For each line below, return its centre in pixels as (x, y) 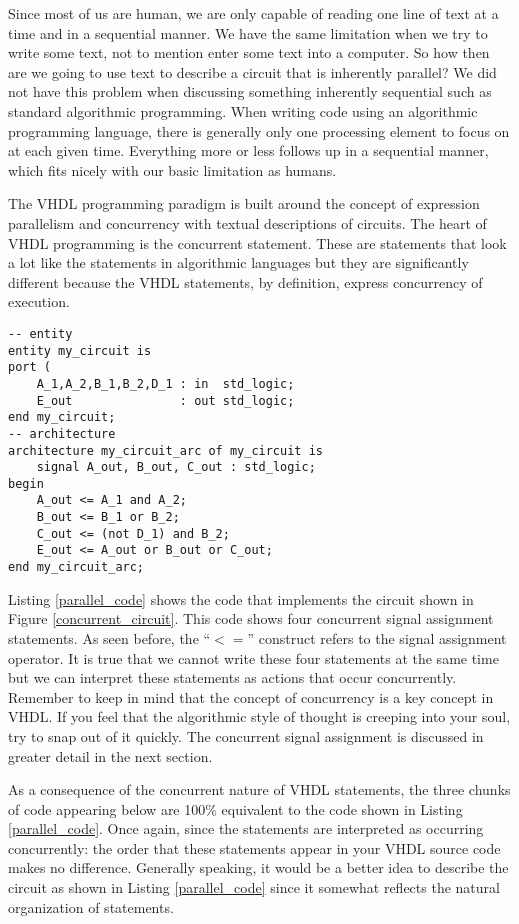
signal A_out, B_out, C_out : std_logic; (176, 467)
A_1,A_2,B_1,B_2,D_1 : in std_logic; (165, 383)
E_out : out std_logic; (165, 400)
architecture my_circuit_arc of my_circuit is (165, 450)
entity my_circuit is (80, 350)
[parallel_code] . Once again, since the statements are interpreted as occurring (246, 828)
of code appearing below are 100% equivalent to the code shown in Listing (235, 808)
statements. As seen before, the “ (109, 637)
